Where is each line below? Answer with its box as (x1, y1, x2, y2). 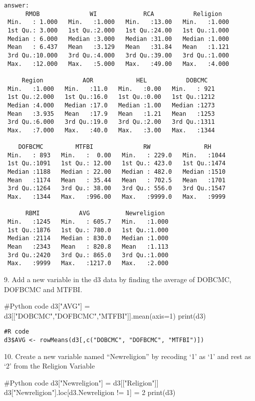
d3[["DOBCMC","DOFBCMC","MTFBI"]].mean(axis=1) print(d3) (4, 310, 206, 321)
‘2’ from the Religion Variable (4, 361, 95, 371)
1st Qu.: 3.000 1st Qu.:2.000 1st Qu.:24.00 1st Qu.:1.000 (7, 26, 230, 34)
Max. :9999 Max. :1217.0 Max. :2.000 (7, 260, 169, 267)
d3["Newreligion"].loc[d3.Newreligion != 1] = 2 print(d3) (4, 387, 176, 398)
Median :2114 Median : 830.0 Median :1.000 (7, 235, 169, 242)
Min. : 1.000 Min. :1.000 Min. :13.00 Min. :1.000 (7, 18, 230, 26)
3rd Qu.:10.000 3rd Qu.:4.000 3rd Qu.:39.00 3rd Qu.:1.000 (7, 51, 230, 59)
